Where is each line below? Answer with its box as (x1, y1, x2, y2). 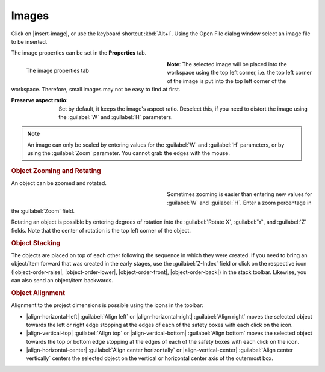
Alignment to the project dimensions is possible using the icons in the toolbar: (11, 302, 204, 309)
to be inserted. (11, 38, 48, 45)
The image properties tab (26, 67, 90, 74)
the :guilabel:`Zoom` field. (11, 207, 75, 215)
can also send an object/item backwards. (11, 277, 114, 284)
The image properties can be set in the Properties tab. (11, 49, 147, 56)
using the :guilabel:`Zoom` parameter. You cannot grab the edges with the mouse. (27, 150, 231, 157)
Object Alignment (11, 288, 66, 297)
